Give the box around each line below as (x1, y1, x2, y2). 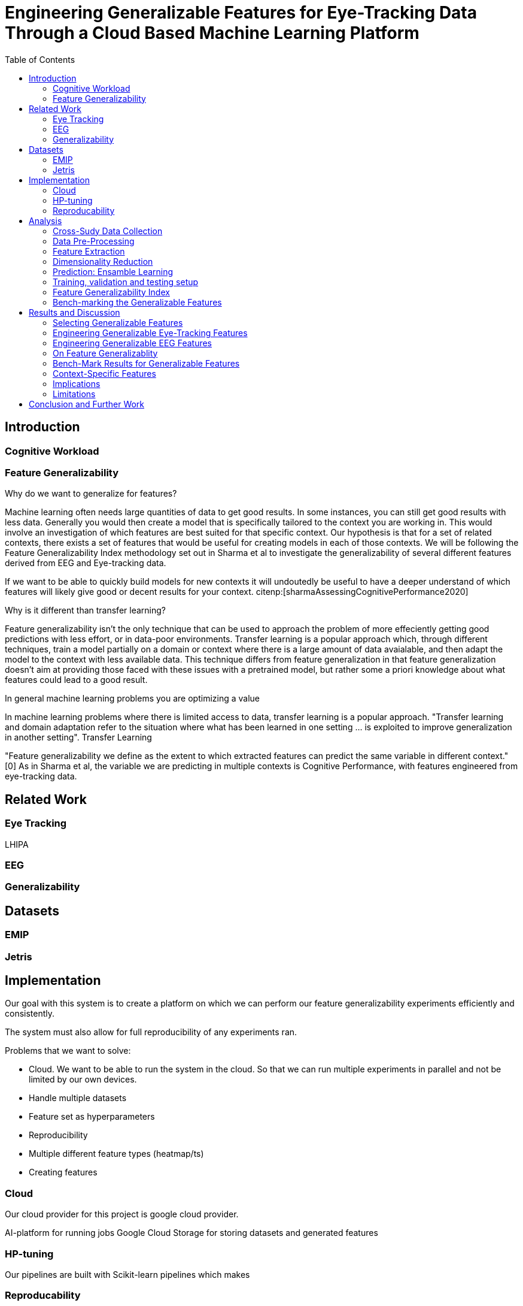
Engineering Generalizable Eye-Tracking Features (53, 327, 248, 338)
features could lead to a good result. (5, 675, 148, 685)
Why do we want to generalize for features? (5, 488, 177, 499)
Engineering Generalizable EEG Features (53, 337, 212, 348)
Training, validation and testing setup (53, 276, 199, 287)
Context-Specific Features (53, 368, 156, 379)
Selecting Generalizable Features (53, 317, 183, 328)
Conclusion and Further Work (29, 398, 145, 409)
